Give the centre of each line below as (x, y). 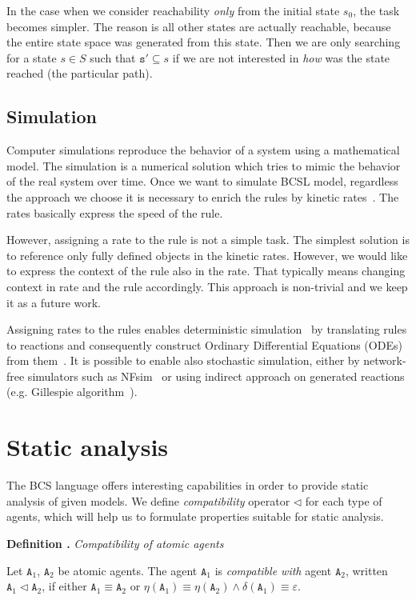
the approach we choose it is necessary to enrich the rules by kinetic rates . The (203, 196)
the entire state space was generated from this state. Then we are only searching (204, 42)
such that (113, 57)
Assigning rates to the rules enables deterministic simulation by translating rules (207, 329)
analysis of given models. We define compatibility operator (148, 500)
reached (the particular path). (80, 73)
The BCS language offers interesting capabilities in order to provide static (188, 485)
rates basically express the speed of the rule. (115, 212)
